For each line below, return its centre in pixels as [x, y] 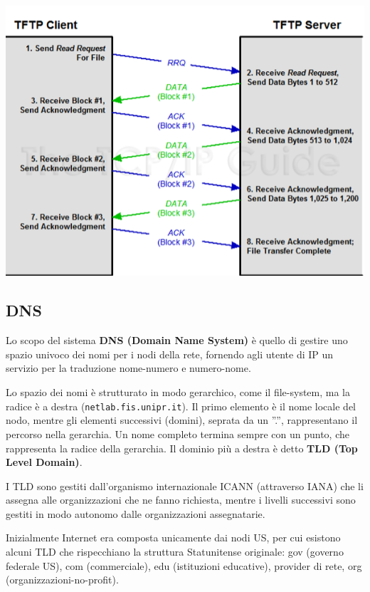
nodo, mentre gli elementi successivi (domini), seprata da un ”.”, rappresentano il [182, 420]
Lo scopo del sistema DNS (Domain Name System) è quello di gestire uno [177, 340]
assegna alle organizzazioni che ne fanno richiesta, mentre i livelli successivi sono [181, 500]
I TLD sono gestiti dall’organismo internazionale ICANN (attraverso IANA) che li [185, 485]
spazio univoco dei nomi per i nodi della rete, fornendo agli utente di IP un [170, 354]
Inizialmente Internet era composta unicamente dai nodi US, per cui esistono [173, 538]
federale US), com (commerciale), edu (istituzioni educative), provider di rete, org [184, 565]
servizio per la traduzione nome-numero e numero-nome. [128, 368]
